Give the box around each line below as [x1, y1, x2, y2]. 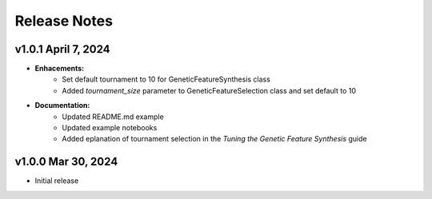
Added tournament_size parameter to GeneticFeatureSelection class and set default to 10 [62, 86, 356, 95]
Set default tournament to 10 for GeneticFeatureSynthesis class [62, 74, 271, 84]
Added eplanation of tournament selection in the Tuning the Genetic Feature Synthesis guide [62, 134, 367, 144]
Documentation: [34, 101, 90, 110]
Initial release [34, 176, 79, 185]
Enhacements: [34, 64, 85, 74]
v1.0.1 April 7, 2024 [14, 42, 111, 56]
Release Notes [14, 12, 114, 30]
